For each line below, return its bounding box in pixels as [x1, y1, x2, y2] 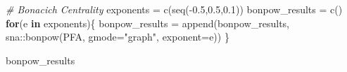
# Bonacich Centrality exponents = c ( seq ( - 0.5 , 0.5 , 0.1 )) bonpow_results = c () [6, 2, 343, 16]
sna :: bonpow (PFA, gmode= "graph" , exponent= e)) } [6, 29, 229, 44]
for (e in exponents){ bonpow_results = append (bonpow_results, [6, 15, 290, 30]
